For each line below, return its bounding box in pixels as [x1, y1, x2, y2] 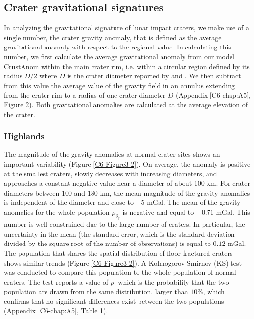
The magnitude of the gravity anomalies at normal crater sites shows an [4, 149, 220, 159]
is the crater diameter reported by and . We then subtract [67, 71, 241, 81]
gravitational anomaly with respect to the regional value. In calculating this [4, 42, 231, 52]
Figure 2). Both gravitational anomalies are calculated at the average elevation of [4, 99, 248, 109]
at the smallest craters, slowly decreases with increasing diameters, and [4, 168, 217, 178]
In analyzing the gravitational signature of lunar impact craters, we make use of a [4, 23, 249, 33]
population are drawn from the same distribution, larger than [4, 286, 188, 296]
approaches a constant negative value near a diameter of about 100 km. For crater [4, 178, 251, 188]
